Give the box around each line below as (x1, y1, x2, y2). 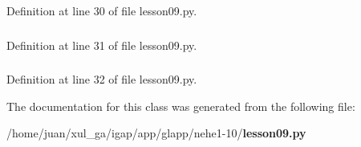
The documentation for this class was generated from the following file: (6, 97, 355, 114)
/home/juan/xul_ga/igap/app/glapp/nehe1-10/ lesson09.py (6, 125, 306, 141)
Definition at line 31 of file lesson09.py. (6, 36, 197, 53)
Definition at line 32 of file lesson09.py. (6, 71, 197, 88)
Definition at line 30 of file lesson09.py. (6, 2, 197, 18)
